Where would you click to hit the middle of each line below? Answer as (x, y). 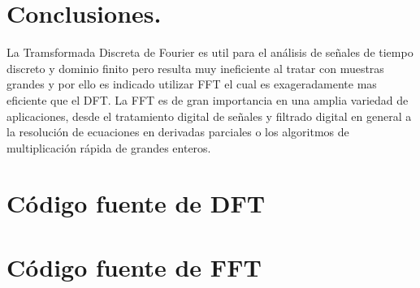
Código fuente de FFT (134, 267)
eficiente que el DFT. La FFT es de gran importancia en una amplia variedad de (208, 99)
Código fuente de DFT (136, 203)
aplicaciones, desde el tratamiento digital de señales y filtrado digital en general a (209, 116)
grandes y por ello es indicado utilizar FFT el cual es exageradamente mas (192, 84)
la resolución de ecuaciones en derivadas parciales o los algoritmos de (178, 132)
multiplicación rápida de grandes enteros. (109, 147)
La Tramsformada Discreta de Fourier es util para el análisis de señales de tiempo (210, 52)
